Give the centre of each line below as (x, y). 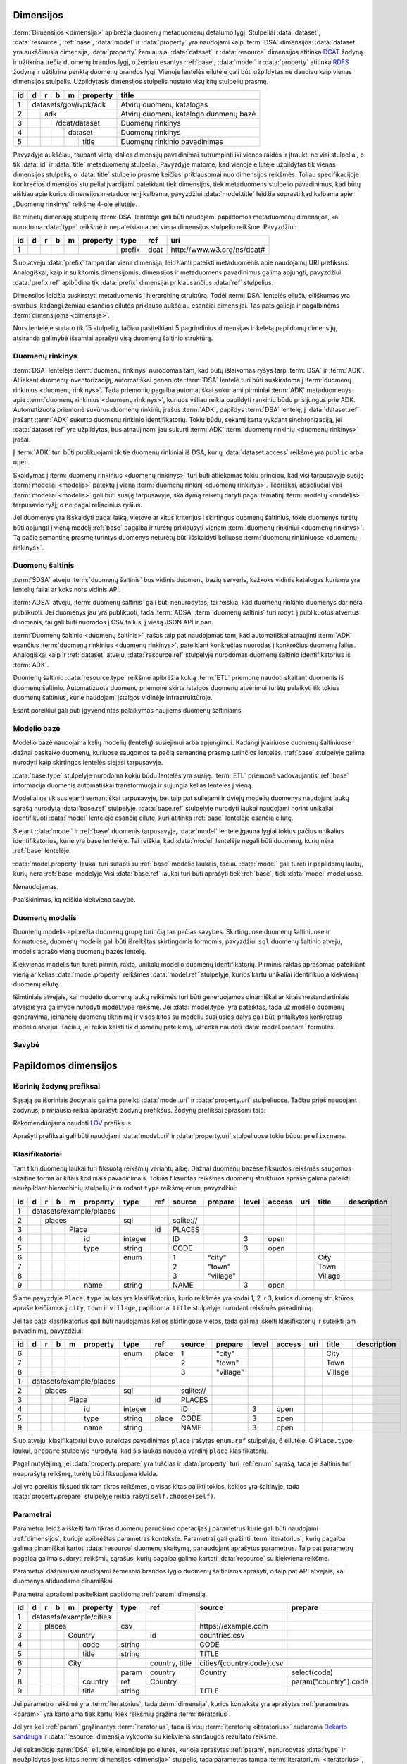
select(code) (312, 1672)
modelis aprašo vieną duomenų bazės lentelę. (80, 951)
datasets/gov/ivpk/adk (69, 104)
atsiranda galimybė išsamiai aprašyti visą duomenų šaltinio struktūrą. (113, 338)
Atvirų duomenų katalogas (164, 104)
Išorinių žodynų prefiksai (57, 1086)
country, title (171, 1663)
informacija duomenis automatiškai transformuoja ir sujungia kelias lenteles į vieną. (133, 785)
